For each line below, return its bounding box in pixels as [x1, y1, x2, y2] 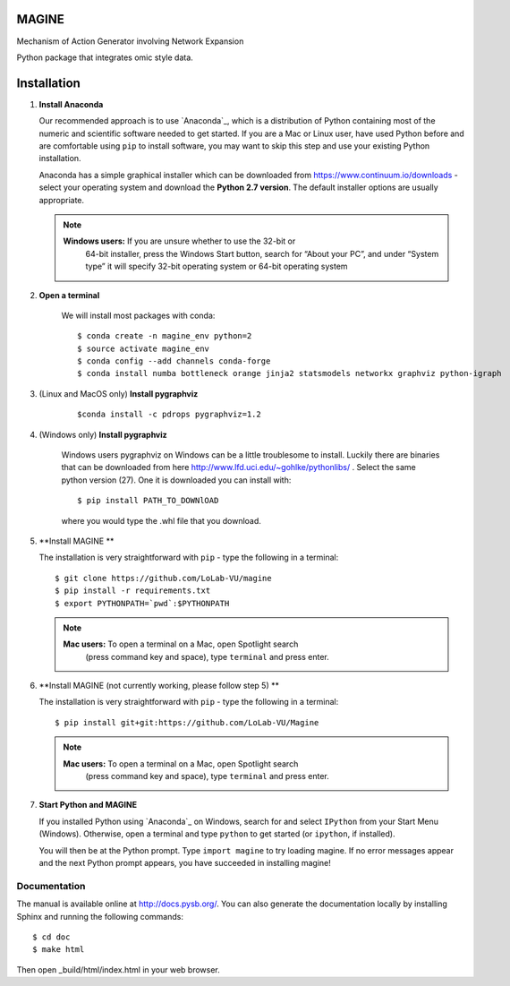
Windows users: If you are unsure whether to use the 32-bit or [63, 236, 296, 246]
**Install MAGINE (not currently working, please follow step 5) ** [38, 681, 279, 691]
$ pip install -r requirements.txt [55, 586, 211, 596]
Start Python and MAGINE [38, 800, 138, 810]
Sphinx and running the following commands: [16, 911, 183, 922]
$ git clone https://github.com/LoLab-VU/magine [55, 573, 272, 583]
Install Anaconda [38, 99, 104, 109]
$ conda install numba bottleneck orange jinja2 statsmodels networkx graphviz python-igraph [77, 368, 502, 379]
